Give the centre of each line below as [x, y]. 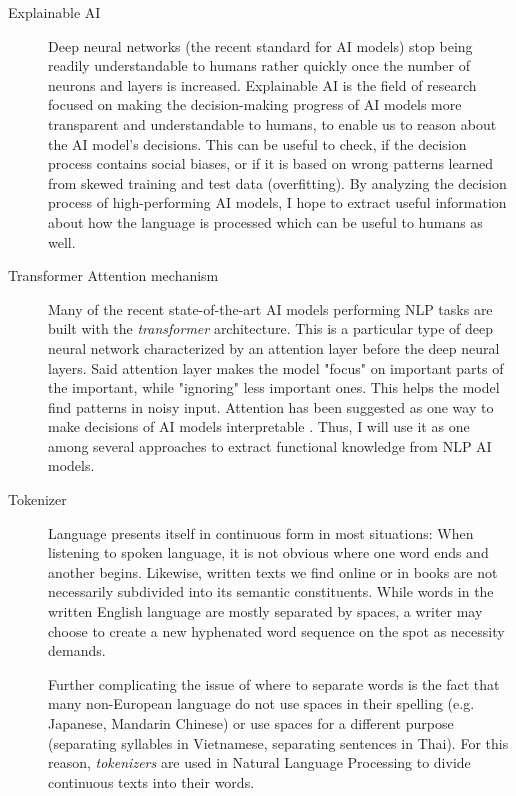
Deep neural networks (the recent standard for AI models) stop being [260, 45]
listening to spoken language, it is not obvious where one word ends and [268, 552]
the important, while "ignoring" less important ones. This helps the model [274, 387]
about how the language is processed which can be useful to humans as [265, 221]
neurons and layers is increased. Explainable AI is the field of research [262, 84]
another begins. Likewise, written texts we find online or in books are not [273, 571]
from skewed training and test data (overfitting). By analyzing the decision [277, 182]
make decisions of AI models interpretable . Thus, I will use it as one [259, 426]
